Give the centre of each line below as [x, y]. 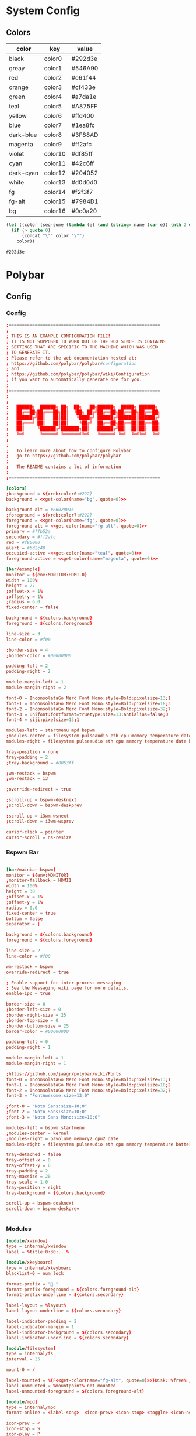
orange [19, 87]
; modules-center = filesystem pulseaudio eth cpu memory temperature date [99, 736]
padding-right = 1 [28, 1047]
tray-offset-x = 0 [28, 1160]
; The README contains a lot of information [64, 467]
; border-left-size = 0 [34, 1010]
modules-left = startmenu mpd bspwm [50, 730]
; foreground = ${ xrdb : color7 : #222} [49, 515]
